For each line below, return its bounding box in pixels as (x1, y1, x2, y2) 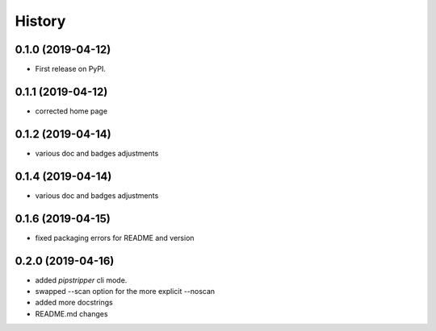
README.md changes (35, 308, 108, 318)
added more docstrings (35, 298, 113, 308)
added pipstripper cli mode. (35, 275, 128, 285)
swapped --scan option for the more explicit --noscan (35, 286, 216, 296)
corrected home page (35, 106, 108, 116)
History (15, 12, 66, 30)
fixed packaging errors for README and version (35, 233, 195, 242)
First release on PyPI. (35, 64, 107, 74)
